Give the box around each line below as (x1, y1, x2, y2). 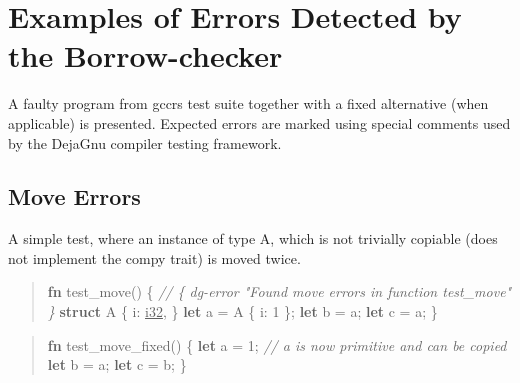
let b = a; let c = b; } (47, 354, 187, 375)
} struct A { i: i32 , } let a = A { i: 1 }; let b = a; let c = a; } (47, 301, 438, 322)
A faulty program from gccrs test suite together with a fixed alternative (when (8, 93, 489, 114)
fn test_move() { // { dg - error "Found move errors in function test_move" (47, 281, 512, 302)
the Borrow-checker (8, 35, 283, 76)
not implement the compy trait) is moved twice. (8, 247, 301, 268)
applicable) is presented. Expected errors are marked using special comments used (8, 112, 511, 133)
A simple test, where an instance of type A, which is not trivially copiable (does (8, 228, 498, 249)
